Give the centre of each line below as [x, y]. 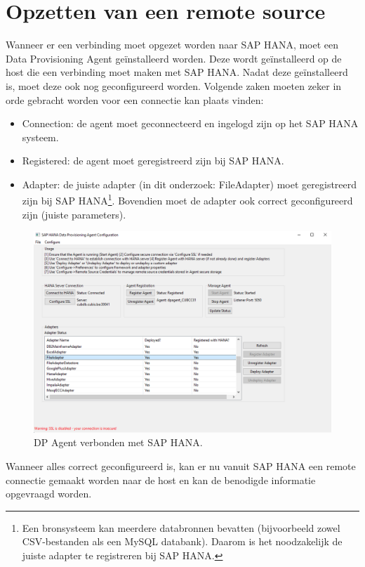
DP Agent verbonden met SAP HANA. [118, 442]
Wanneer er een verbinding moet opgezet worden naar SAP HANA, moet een [172, 45]
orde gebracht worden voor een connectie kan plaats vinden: [135, 99]
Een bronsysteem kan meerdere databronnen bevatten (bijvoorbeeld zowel [181, 527]
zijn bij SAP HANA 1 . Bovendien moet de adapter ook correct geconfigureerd [187, 200]
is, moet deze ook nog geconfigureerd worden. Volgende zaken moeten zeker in [174, 85]
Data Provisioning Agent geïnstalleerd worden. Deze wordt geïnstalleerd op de [174, 58]
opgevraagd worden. [49, 494]
